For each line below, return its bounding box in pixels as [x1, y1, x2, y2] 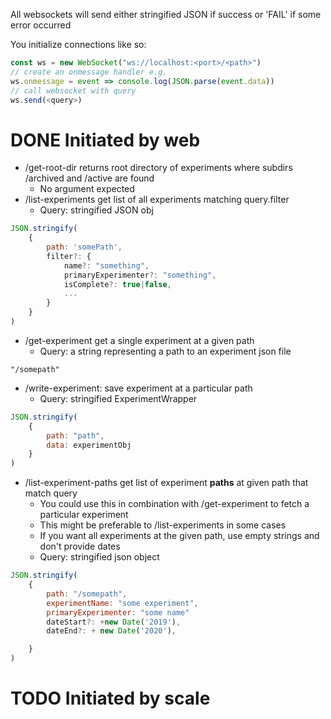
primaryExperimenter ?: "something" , [63, 270, 217, 280]
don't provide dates [39, 540, 121, 553]
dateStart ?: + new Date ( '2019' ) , [46, 617, 182, 627]
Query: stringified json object [39, 551, 160, 563]
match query [24, 487, 78, 499]
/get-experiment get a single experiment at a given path [24, 334, 255, 346]
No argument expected [39, 183, 135, 195]
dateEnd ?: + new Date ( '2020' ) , [46, 626, 177, 636]
